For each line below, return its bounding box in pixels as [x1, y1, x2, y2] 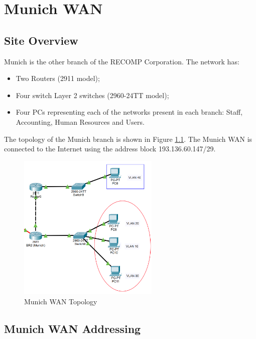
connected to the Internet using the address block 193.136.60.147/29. [4, 143, 216, 154]
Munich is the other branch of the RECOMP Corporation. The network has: [4, 56, 239, 66]
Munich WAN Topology [24, 296, 97, 306]
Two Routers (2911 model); [16, 73, 100, 83]
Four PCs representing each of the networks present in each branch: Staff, [16, 107, 243, 117]
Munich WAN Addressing [4, 320, 141, 336]
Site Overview [4, 32, 78, 48]
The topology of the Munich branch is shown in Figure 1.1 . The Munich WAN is [4, 133, 252, 144]
